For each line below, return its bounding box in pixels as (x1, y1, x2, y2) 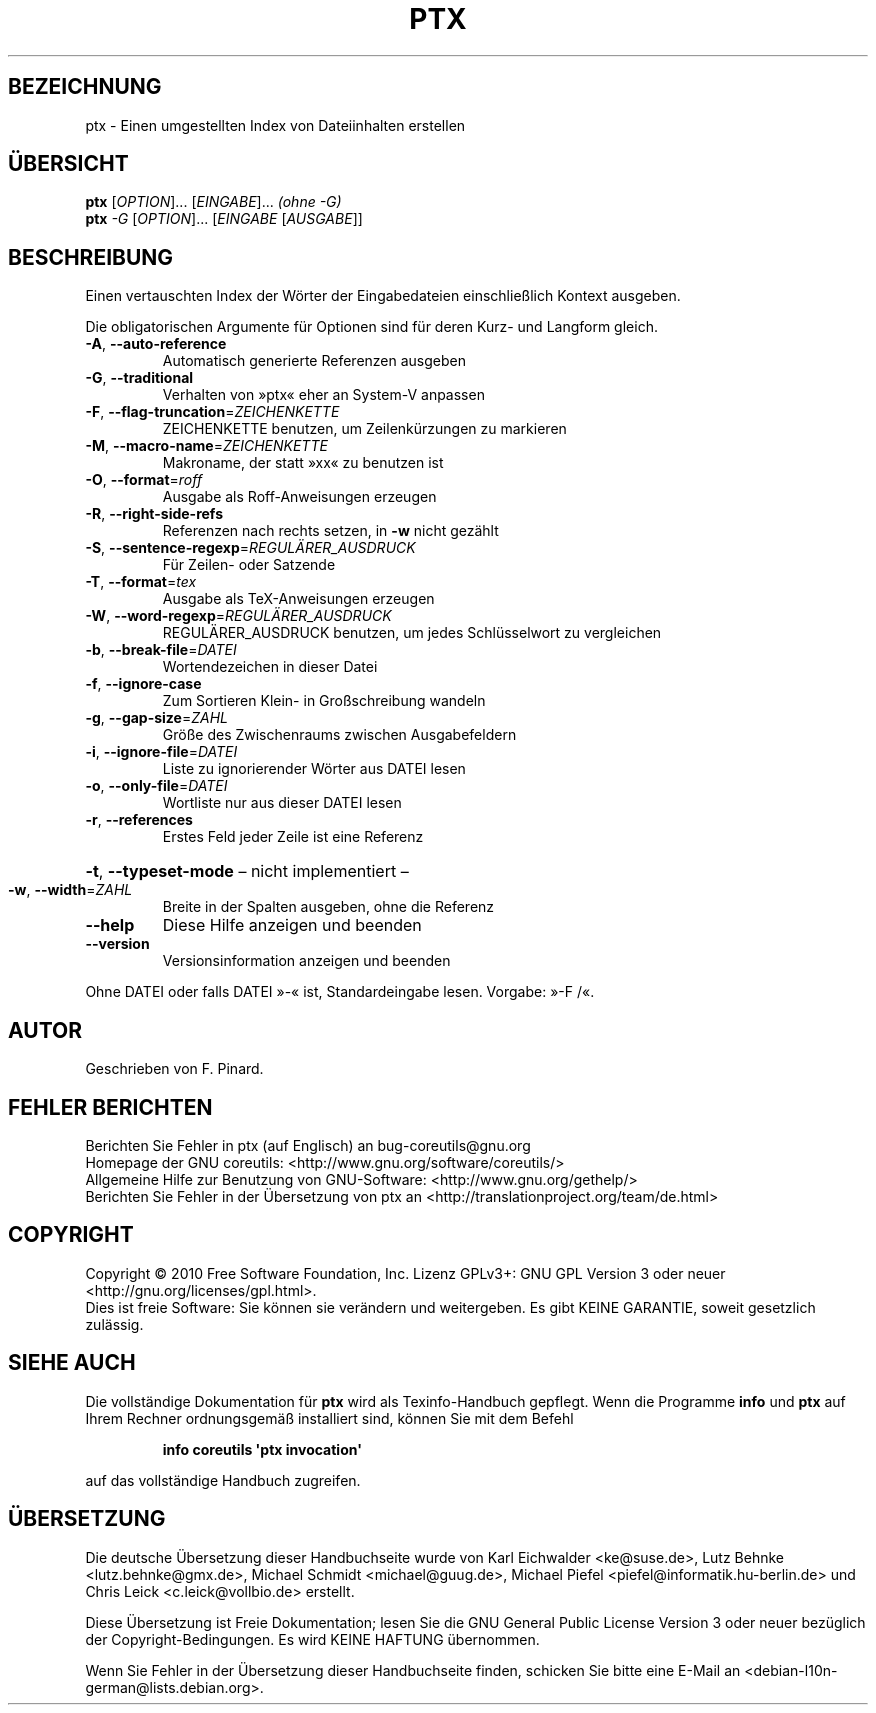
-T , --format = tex (85, 573, 197, 591)
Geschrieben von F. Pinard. (85, 1060, 264, 1078)
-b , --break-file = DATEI (85, 641, 237, 659)
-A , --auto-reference (85, 335, 227, 353)
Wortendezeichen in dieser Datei (162, 658, 378, 676)
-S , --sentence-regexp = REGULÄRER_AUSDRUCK (85, 539, 416, 557)
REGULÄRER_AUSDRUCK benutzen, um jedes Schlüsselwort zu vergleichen (162, 624, 662, 642)
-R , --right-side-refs (85, 505, 223, 523)
